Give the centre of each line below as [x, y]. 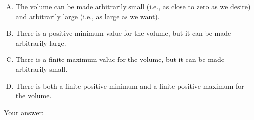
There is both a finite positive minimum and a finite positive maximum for [130, 86]
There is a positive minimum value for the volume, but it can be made [123, 33]
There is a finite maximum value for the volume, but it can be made [120, 59]
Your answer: [24, 112]
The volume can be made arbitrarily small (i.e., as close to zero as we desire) [133, 6]
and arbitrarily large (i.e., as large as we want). [88, 16]
